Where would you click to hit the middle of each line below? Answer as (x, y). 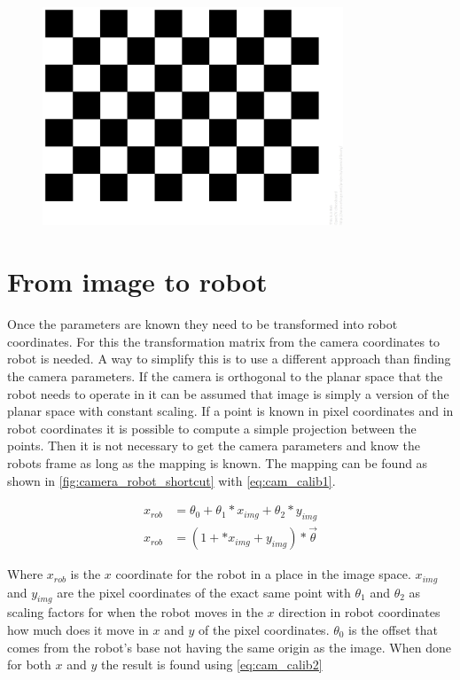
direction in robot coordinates (359, 612)
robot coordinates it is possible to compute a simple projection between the (212, 428)
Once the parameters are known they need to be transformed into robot (203, 324)
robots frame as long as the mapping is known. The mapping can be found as (218, 462)
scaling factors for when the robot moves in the (135, 612)
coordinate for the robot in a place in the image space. (263, 574)
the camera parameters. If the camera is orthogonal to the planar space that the (225, 375)
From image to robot (137, 281)
